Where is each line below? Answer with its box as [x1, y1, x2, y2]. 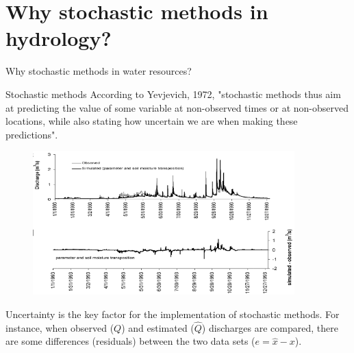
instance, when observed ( [5, 320, 114, 334]
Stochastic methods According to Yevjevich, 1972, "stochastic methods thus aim [5, 86, 341, 101]
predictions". [5, 127, 58, 141]
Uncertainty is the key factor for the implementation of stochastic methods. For [5, 306, 340, 321]
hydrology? [5, 24, 112, 52]
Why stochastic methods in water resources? [5, 64, 192, 78]
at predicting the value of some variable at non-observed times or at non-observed [5, 100, 349, 114]
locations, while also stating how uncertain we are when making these [5, 114, 298, 128]
